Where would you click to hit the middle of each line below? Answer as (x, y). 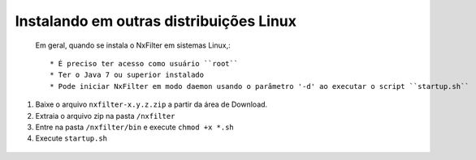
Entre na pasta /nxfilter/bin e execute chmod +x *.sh (135, 127)
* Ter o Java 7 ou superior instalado (127, 75)
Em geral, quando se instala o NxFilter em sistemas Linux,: (133, 45)
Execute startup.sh (71, 138)
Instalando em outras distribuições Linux (156, 21)
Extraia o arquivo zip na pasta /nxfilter (105, 116)
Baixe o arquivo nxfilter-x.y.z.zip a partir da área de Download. (151, 104)
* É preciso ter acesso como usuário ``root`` (144, 63)
